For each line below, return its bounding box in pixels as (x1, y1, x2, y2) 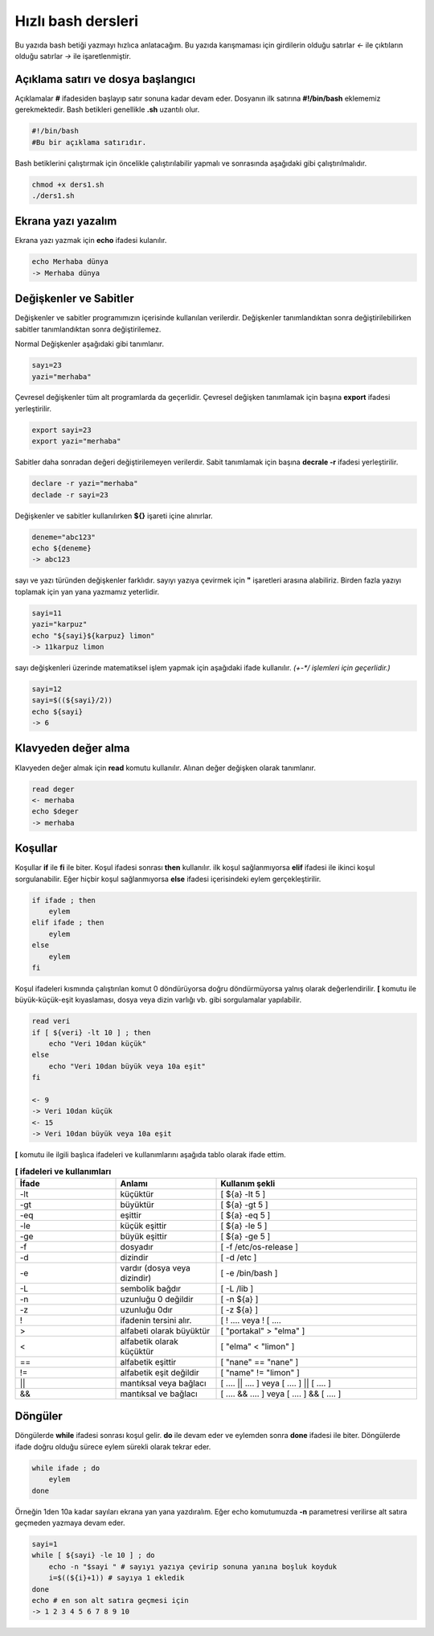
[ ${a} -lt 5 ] (220, 1188, 265, 1199)
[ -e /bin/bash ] (220, 1267, 278, 1279)
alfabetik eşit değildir (120, 1366, 200, 1378)
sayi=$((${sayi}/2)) (31, 696, 113, 705)
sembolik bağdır (120, 1283, 182, 1294)
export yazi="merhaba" (31, 437, 121, 446)
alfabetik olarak (120, 1336, 178, 1347)
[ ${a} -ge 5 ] (220, 1230, 271, 1242)
